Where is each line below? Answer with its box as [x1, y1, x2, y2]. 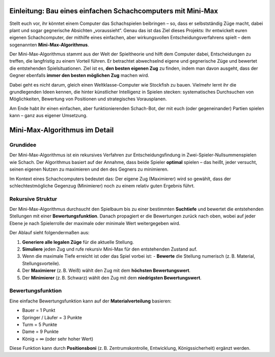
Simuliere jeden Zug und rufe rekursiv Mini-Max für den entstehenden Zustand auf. [22, 246, 198, 252]
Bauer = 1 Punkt [22, 307, 56, 313]
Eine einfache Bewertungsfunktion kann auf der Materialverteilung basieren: [9, 298, 172, 304]
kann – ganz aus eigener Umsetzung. [9, 113, 88, 119]
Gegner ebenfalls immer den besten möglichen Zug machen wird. [9, 72, 150, 78]
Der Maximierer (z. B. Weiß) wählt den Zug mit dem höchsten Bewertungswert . [22, 267, 191, 273]
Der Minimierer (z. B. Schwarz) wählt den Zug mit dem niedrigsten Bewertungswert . [22, 274, 202, 281]
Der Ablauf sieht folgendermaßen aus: [9, 230, 90, 236]
